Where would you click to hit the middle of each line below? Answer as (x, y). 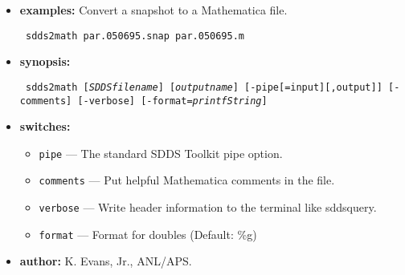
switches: (45, 126)
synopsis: (45, 61)
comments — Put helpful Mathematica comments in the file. (187, 180)
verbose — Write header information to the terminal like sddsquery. (208, 207)
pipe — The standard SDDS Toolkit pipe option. (161, 153)
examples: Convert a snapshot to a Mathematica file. (153, 10)
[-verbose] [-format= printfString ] (172, 101)
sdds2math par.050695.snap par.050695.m (135, 36)
